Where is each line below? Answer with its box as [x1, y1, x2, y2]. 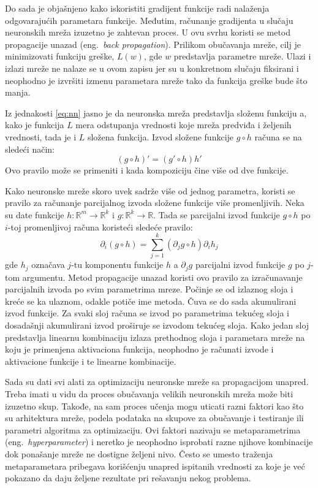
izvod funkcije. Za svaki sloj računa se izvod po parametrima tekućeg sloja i [5, 307, 289, 319]
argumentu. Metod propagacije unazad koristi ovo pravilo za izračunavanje [22, 270, 303, 283]
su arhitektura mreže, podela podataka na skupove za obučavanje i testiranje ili [5, 411, 304, 424]
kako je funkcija [5, 118, 64, 131]
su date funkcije [5, 208, 64, 221]
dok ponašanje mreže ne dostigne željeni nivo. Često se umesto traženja [5, 447, 273, 460]
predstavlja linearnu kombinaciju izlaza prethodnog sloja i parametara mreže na [5, 330, 305, 343]
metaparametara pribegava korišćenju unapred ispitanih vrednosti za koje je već [5, 459, 305, 472]
